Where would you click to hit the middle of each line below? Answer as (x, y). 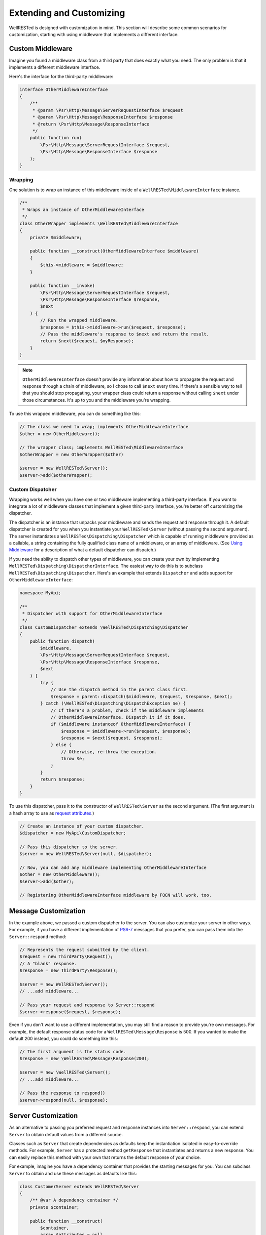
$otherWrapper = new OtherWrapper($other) (71, 454)
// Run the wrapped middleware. (79, 320)
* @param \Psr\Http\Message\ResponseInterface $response (102, 117)
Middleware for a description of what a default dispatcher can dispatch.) (83, 550)
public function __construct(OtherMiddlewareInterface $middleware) (114, 251)
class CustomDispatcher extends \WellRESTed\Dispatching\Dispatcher (104, 627)
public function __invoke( (63, 286)
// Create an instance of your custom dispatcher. (82, 826)
